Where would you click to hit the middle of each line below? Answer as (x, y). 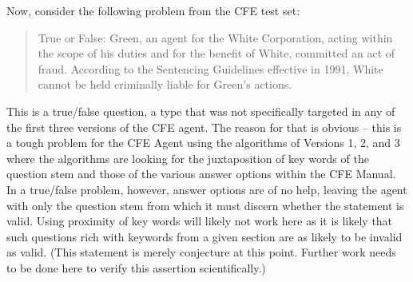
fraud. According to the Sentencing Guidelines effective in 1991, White (210, 68)
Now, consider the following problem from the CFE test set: (153, 10)
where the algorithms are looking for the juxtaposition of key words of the (188, 158)
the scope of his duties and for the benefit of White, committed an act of (216, 53)
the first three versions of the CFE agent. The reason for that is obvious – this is (204, 127)
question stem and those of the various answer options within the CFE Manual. (201, 174)
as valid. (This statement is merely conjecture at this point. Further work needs (201, 252)
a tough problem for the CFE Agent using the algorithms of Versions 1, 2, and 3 (203, 143)
